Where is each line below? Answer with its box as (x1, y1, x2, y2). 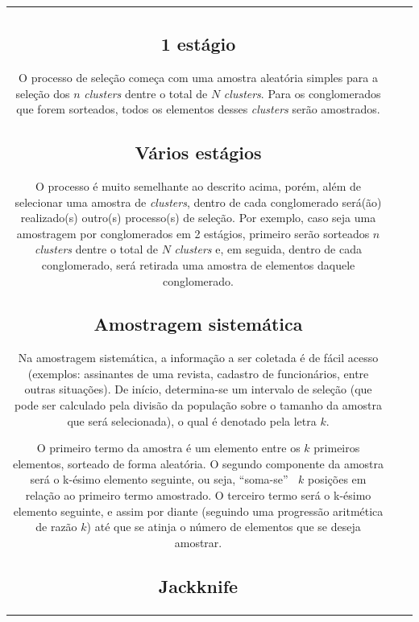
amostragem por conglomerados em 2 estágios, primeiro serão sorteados (16, 224, 370, 241)
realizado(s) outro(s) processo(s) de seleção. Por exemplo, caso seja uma (20, 209, 376, 226)
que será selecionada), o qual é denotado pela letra (67, 412, 317, 429)
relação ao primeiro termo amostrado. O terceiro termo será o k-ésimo (25, 487, 371, 504)
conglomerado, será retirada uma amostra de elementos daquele (41, 256, 355, 273)
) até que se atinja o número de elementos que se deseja (86, 518, 361, 535)
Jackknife (158, 573, 239, 598)
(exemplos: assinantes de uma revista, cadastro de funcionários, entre (27, 365, 369, 381)
